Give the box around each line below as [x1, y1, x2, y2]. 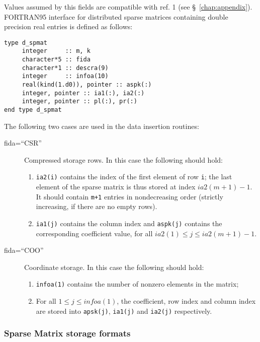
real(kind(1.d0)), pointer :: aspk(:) [22, 81, 152, 89]
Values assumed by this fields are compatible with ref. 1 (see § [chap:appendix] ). [4, 2, 252, 12]
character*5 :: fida [22, 56, 91, 63]
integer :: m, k [22, 47, 91, 55]
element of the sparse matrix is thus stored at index [36, 181, 196, 192]
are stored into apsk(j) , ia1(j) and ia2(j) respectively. [36, 305, 212, 316]
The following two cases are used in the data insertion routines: [4, 120, 199, 131]
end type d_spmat [4, 106, 62, 114]
